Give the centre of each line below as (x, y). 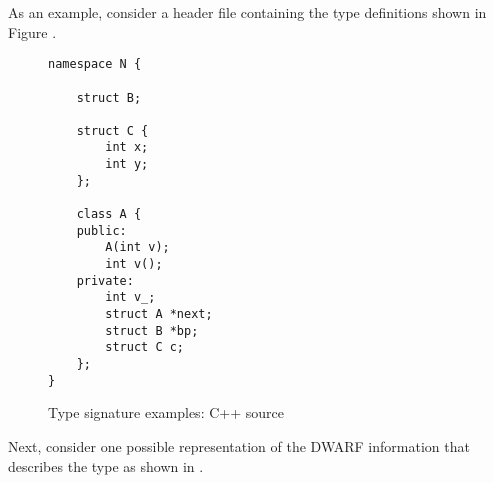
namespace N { (95, 64)
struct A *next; (159, 314)
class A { (109, 214)
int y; (127, 164)
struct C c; (145, 347)
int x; (127, 147)
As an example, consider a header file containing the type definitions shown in (247, 12)
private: (105, 280)
